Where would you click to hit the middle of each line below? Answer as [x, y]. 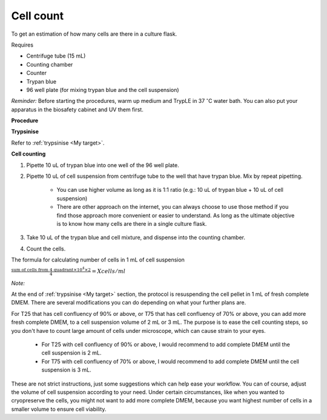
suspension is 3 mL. [66, 370]
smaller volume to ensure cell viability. [59, 409]
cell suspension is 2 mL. [71, 353]
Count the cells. [46, 249]
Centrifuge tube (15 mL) [56, 56]
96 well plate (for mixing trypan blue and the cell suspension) [103, 90]
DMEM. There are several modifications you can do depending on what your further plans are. [129, 303]
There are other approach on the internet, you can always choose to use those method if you [173, 207]
